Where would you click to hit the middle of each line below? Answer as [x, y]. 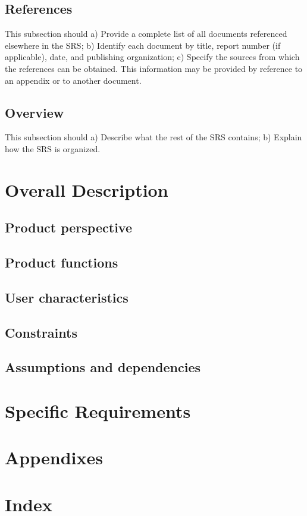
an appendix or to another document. [73, 80]
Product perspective [68, 227]
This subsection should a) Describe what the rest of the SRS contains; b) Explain [153, 137]
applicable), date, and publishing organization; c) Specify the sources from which [152, 57]
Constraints [41, 332]
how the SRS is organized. [53, 148]
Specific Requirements [98, 411]
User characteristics [67, 297]
